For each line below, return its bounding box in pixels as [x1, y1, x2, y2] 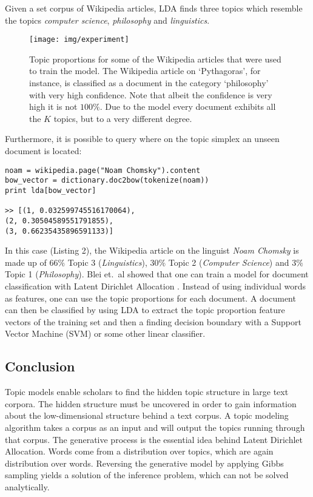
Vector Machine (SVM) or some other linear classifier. [5, 327, 206, 340]
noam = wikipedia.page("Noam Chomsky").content [5, 166, 201, 175]
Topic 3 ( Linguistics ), [67, 255, 147, 268]
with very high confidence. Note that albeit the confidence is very [29, 88, 272, 101]
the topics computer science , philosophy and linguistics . [5, 13, 210, 26]
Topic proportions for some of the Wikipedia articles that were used [29, 52, 281, 65]
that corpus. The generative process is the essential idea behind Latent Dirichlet [5, 433, 303, 445]
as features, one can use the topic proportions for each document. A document [5, 291, 296, 304]
